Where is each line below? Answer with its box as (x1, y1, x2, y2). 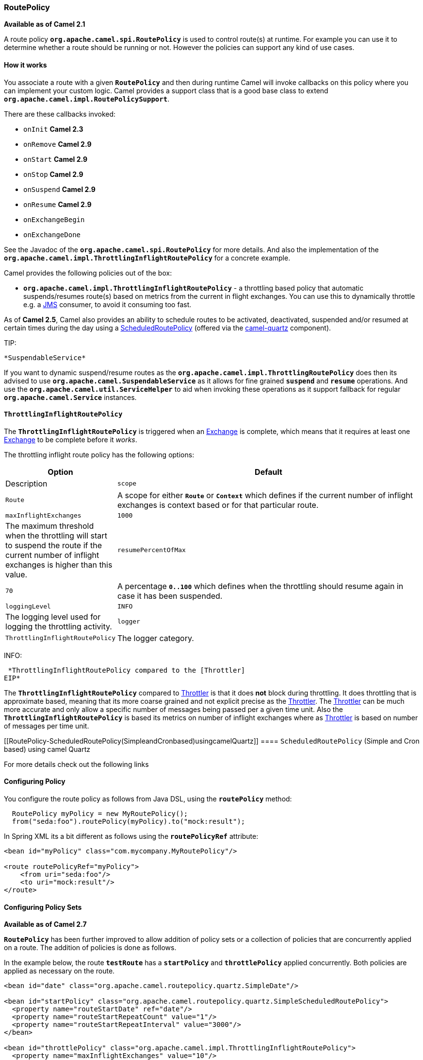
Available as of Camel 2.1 (4, 20, 85, 29)
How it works (4, 60, 47, 69)
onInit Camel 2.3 (23, 124, 83, 133)
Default (255, 467, 282, 477)
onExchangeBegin (23, 215, 85, 224)
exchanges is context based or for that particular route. (117, 500, 319, 510)
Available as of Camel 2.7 (4, 920, 87, 929)
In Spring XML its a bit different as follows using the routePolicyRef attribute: (4, 832, 259, 841)
